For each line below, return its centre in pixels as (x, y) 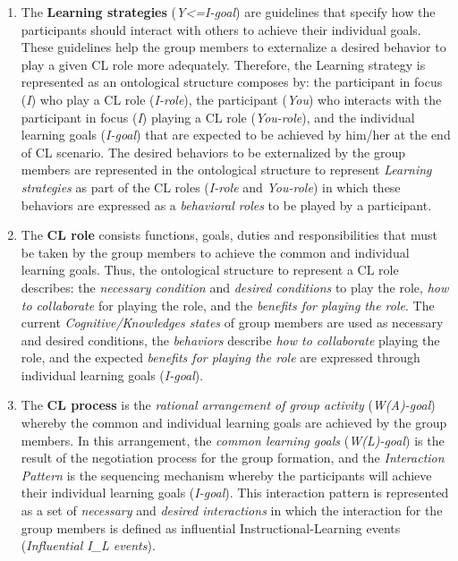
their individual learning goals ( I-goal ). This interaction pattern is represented (235, 493)
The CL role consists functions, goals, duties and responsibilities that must (229, 235)
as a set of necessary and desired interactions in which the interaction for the (232, 510)
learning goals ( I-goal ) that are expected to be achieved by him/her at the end (236, 135)
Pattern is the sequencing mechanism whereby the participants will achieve (226, 475)
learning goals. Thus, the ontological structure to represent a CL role (210, 270)
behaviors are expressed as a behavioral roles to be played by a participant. (226, 204)
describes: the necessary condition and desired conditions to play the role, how (235, 287)
